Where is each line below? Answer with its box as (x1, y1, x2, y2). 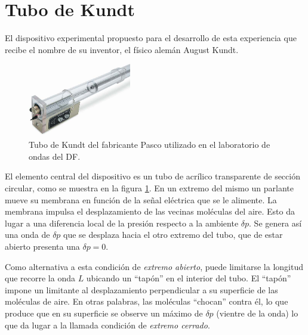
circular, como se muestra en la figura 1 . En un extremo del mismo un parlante (5, 182, 294, 194)
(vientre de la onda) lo (216, 306, 298, 319)
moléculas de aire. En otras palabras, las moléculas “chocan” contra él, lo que (5, 295, 288, 308)
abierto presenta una (5, 240, 80, 253)
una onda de (5, 228, 50, 241)
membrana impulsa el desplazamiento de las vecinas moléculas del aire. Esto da (5, 205, 295, 218)
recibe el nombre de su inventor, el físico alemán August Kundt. (5, 43, 239, 55)
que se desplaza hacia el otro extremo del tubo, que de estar (63, 228, 283, 241)
